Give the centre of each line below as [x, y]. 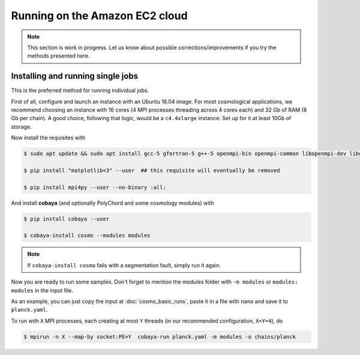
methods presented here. [58, 56]
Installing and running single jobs [74, 76]
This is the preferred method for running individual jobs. [80, 91]
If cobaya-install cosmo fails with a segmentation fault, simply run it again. [124, 265]
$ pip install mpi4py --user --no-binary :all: [95, 187]
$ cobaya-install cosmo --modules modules [87, 235]
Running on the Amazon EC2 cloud [100, 16]
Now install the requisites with [48, 138]
